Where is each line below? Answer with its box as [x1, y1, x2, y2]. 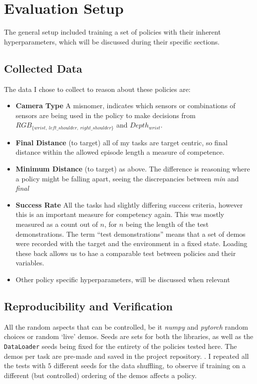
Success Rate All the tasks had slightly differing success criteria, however [15, 199, 243, 210]
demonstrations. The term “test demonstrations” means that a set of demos [15, 228, 246, 239]
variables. [15, 257, 45, 268]
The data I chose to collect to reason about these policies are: [4, 84, 191, 94]
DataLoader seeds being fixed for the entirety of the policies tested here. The [4, 341, 237, 351]
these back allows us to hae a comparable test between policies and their [15, 248, 236, 258]
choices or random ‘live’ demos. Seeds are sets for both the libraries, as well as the [4, 331, 254, 341]
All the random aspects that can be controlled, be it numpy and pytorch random [4, 321, 248, 332]
